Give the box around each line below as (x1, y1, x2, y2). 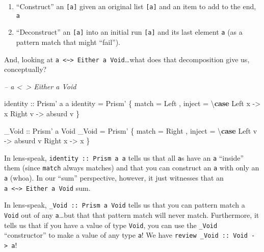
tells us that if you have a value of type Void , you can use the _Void (4, 219, 218, 230)
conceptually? (4, 64, 47, 74)
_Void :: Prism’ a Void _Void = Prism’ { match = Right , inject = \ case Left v (4, 125, 257, 136)
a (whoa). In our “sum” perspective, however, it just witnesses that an (4, 172, 224, 183)
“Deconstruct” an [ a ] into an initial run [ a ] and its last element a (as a (16, 27, 243, 37)
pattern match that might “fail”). (16, 36, 121, 47)
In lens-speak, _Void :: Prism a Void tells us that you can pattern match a (4, 199, 245, 210)
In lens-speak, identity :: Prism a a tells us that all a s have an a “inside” (4, 152, 244, 163)
